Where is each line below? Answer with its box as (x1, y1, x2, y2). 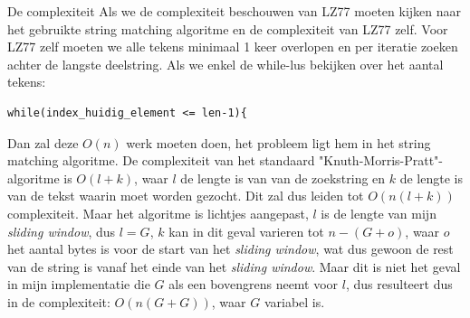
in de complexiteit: (7, 292, 110, 311)
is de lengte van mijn (321, 203, 436, 222)
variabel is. (264, 292, 325, 311)
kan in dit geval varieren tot (168, 221, 324, 240)
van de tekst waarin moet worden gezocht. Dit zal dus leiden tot (7, 186, 364, 205)
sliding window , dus (7, 221, 116, 240)
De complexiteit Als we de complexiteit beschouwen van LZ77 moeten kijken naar (7, 2, 462, 20)
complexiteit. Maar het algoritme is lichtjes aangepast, (7, 203, 309, 222)
